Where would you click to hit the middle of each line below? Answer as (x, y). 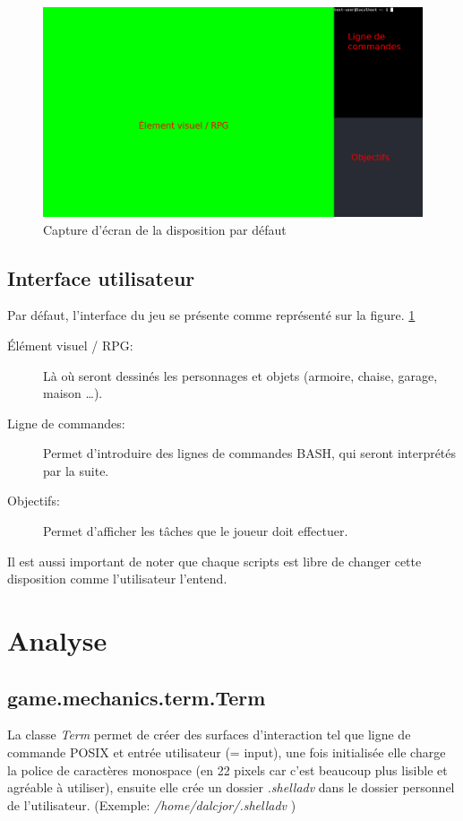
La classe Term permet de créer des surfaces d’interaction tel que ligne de (209, 735)
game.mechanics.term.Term (137, 697)
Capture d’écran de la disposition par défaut (165, 229)
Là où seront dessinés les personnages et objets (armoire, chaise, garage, (240, 375)
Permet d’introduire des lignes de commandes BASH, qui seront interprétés (250, 453)
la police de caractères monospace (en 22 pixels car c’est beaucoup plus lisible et (227, 769)
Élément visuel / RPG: (70, 345)
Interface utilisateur (101, 277)
